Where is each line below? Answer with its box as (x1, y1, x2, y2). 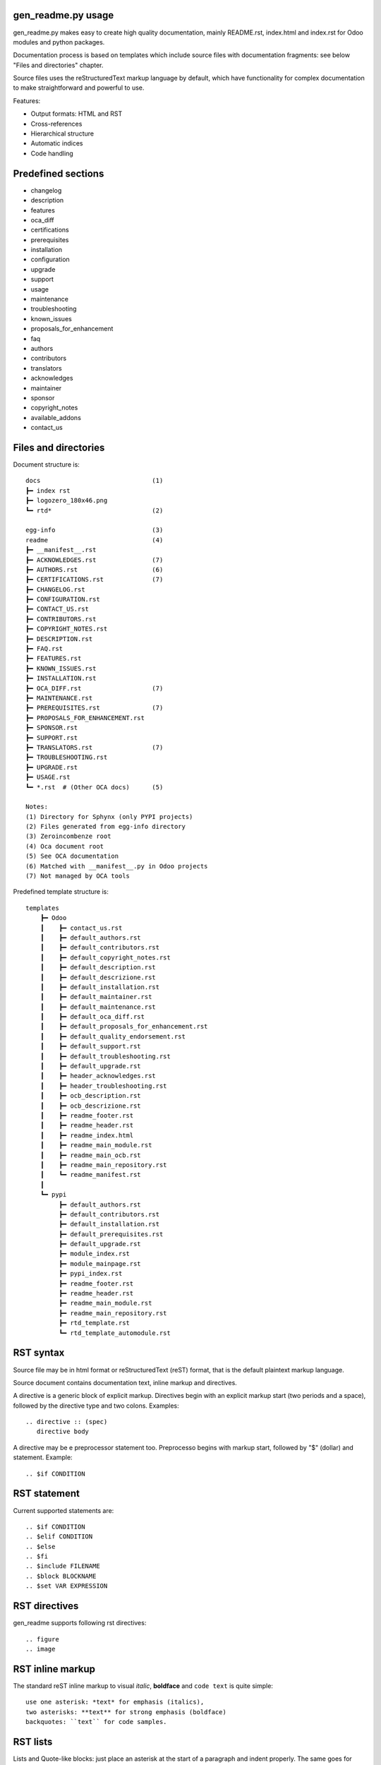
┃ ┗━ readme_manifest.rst (40, 1171, 141, 1179)
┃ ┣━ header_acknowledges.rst (40, 1072, 157, 1080)
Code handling (30, 149, 73, 157)
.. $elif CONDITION (25, 1533, 93, 1540)
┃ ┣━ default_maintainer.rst (40, 993, 152, 1001)
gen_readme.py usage (13, 9, 114, 21)
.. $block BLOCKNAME (25, 1572, 97, 1580)
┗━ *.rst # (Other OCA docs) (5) (25, 783, 164, 791)
